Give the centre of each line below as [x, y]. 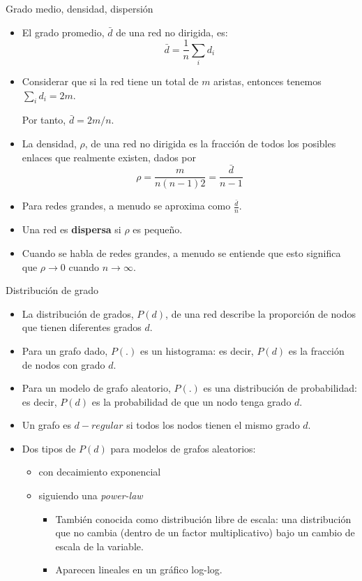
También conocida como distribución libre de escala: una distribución [203, 519]
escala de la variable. [99, 546]
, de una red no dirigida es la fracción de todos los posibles [210, 143]
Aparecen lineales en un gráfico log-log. [139, 569]
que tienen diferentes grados [82, 327]
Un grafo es [46, 425]
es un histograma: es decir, [197, 350]
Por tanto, [44, 120]
